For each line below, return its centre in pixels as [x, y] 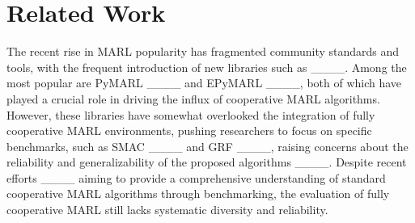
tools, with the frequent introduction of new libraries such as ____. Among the [207, 67]
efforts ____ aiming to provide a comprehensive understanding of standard [196, 177]
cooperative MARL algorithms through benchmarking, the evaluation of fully [198, 194]
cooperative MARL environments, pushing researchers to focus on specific [189, 130]
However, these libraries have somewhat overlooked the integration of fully [191, 114]
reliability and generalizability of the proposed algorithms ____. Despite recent [207, 162]
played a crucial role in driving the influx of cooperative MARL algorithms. [193, 98]
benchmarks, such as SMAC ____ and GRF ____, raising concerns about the [207, 146]
